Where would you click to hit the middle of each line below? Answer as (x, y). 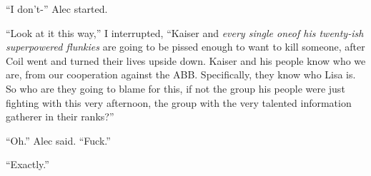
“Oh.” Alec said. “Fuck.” (58, 140)
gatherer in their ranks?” (60, 117)
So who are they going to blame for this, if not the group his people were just (175, 88)
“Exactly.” (28, 164)
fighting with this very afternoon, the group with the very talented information (179, 102)
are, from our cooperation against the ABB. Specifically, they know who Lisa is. (181, 74)
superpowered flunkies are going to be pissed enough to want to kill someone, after (185, 47)
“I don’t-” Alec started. (57, 9)
